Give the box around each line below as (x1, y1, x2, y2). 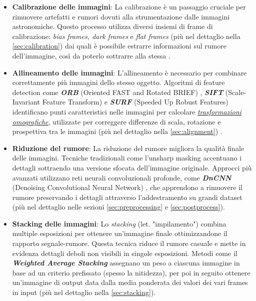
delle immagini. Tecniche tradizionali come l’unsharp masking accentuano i (12, 152, 242, 163)
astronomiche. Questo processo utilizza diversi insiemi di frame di (12, 21, 213, 31)
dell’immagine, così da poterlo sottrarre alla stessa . (12, 50, 170, 60)
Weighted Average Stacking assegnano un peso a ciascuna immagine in (12, 257, 240, 268)
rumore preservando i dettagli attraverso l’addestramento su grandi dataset (12, 191, 242, 202)
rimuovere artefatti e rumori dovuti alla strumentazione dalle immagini (12, 11, 230, 21)
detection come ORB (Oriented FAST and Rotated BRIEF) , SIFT (12, 86, 223, 97)
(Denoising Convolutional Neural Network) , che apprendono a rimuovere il (12, 182, 242, 192)
